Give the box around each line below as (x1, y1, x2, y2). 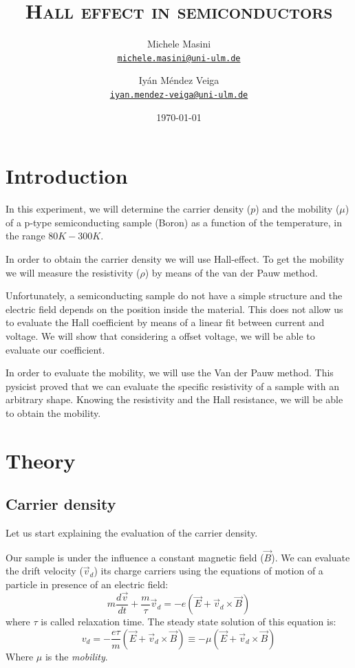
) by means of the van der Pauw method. (144, 265, 318, 279)
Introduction (6, 162, 128, 190)
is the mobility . (45, 649, 108, 663)
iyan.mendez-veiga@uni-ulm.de (109, 89, 248, 100)
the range (6, 228, 45, 243)
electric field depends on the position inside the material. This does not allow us (6, 301, 343, 316)
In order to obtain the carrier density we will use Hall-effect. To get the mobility (6, 251, 345, 266)
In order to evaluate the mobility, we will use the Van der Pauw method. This (6, 365, 334, 380)
